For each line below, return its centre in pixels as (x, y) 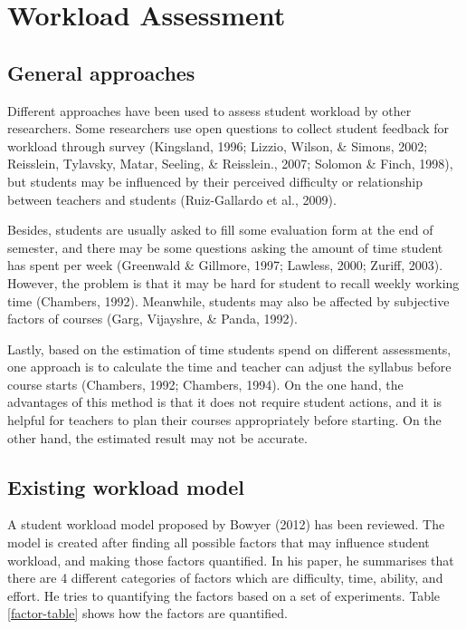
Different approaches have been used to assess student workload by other (209, 110)
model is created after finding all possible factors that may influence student (219, 542)
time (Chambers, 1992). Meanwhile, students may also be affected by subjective (228, 300)
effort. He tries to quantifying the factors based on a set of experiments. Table (224, 595)
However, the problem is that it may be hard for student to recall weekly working (233, 282)
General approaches (101, 72)
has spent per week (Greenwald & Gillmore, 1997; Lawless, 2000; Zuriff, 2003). (225, 265)
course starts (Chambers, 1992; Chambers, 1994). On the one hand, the (205, 384)
